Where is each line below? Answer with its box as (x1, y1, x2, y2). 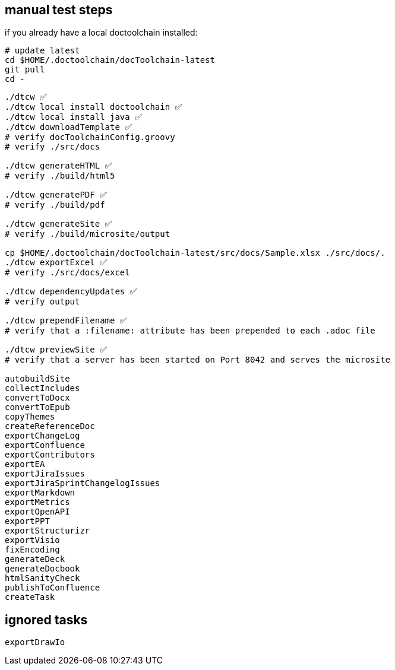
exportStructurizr (5, 526, 90, 536)
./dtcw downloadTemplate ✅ (5, 122, 132, 132)
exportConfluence (5, 440, 85, 450)
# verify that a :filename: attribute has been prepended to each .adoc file (5, 326, 375, 336)
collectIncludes (5, 383, 80, 393)
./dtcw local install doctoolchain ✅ (5, 102, 182, 112)
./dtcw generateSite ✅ (5, 219, 112, 229)
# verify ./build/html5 (5, 171, 115, 181)
